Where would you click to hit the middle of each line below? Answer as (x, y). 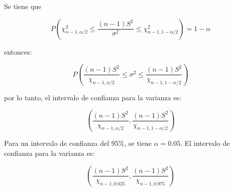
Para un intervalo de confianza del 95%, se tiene (78, 143)
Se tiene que (23, 6)
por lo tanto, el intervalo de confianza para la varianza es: (93, 98)
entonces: (18, 51)
